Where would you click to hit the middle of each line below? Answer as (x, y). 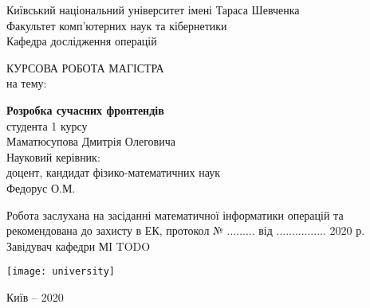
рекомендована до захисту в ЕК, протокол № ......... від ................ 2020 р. (186, 230)
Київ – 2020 (35, 296)
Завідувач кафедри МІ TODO (79, 246)
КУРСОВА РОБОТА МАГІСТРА (85, 67)
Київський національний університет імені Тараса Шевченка (153, 10)
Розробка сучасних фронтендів (85, 109)
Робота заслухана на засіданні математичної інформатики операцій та (175, 214)
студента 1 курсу (47, 125)
